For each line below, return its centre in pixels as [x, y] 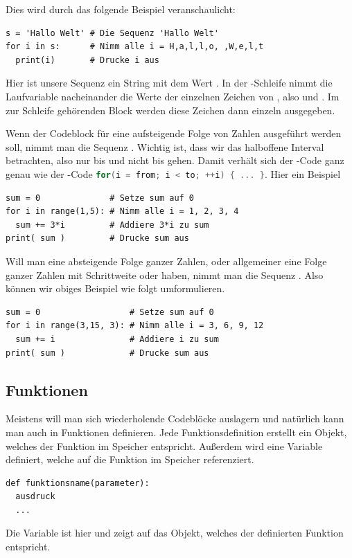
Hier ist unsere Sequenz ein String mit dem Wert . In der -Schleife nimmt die [169, 83]
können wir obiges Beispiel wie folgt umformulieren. [115, 288]
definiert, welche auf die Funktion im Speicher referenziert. [130, 459]
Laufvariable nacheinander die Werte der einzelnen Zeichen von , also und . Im [173, 96]
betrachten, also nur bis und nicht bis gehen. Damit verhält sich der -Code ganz [175, 160]
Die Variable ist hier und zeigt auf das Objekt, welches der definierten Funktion [175, 533]
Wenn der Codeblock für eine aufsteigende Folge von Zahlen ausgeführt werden [174, 133]
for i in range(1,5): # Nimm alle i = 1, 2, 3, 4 [122, 211]
